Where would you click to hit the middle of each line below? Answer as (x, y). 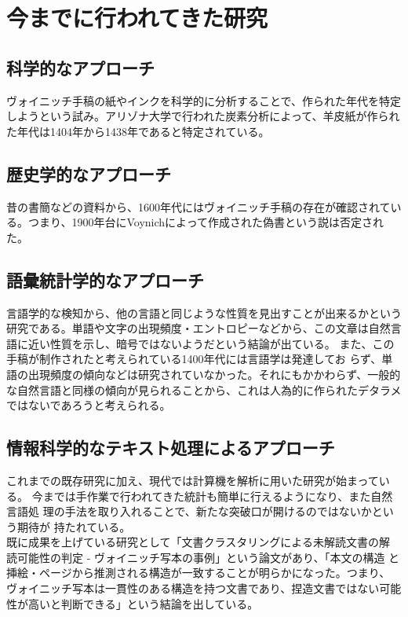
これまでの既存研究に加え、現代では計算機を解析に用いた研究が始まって (193, 480)
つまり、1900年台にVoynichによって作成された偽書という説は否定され (206, 222)
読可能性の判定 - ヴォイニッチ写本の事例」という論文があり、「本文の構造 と (203, 557)
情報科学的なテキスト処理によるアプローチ (171, 448)
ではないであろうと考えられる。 (89, 405)
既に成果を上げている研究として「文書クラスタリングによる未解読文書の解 (198, 542)
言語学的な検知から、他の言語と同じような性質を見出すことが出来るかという (204, 312)
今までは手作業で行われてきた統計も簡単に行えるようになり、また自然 (212, 496)
